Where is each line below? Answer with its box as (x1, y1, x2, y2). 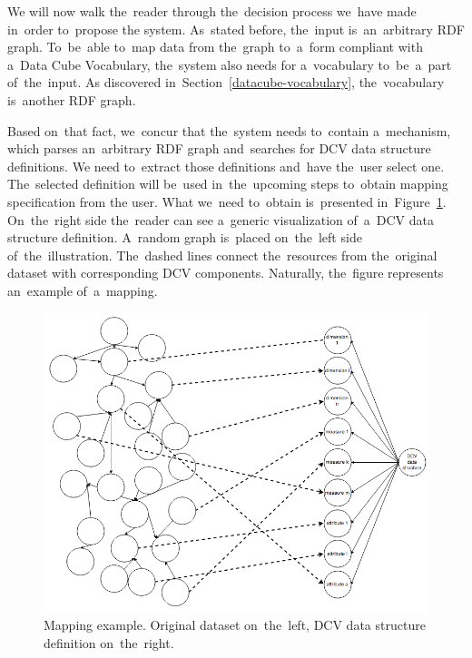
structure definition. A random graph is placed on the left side (7, 228, 362, 247)
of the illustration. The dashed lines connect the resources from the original (7, 245, 438, 264)
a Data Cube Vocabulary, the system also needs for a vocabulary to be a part (7, 54, 452, 74)
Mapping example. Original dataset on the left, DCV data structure (44, 615, 426, 634)
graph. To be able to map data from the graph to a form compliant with (7, 37, 423, 56)
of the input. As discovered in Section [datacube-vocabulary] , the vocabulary (7, 73, 445, 92)
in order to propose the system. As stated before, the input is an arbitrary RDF (7, 19, 465, 38)
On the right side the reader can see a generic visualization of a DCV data (7, 210, 434, 229)
